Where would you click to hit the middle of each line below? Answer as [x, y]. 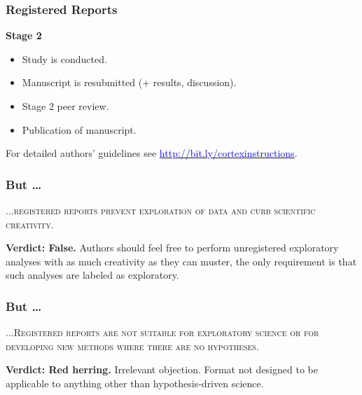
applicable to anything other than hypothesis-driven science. [135, 383]
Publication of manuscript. [79, 129]
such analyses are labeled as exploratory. [92, 275]
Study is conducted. [64, 58]
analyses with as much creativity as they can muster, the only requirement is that [181, 261]
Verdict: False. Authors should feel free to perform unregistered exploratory [172, 248]
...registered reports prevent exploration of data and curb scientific [161, 210]
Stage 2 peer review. [65, 106]
